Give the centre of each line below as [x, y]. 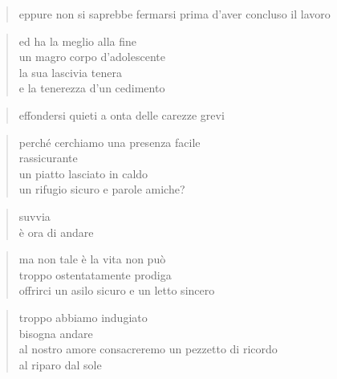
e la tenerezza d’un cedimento [92, 88]
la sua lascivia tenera [70, 72]
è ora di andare [56, 232]
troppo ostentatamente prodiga [95, 274]
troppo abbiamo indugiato [83, 317]
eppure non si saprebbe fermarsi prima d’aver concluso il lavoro [175, 14]
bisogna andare [56, 333]
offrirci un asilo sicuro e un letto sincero [117, 290]
